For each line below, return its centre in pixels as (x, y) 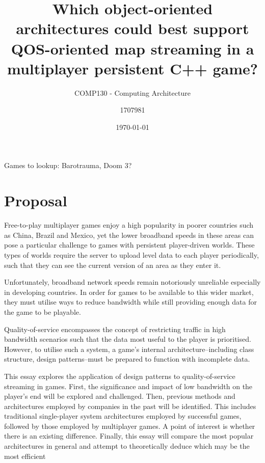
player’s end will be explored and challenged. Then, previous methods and (120, 396)
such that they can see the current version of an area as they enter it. (113, 265)
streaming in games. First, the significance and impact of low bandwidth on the (128, 386)
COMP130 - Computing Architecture (132, 92)
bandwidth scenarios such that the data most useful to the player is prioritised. (128, 339)
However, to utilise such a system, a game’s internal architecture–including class (129, 349)
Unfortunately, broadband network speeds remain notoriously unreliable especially (132, 282)
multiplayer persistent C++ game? (132, 68)
